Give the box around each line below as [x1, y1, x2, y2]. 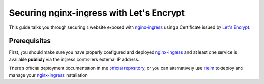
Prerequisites [9, 37, 51, 45]
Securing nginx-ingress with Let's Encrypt [9, 7, 185, 18]
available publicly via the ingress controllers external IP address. [9, 56, 139, 62]
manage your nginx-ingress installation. [9, 72, 89, 78]
